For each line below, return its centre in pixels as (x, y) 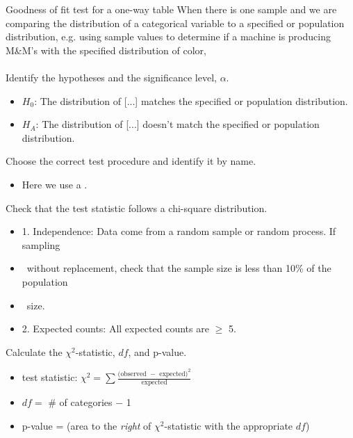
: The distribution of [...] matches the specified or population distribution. (191, 100)
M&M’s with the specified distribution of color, (106, 50)
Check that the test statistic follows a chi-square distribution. (137, 208)
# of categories (80, 401)
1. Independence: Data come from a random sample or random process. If (179, 231)
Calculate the (34, 351)
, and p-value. (157, 351)
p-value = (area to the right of (87, 425)
